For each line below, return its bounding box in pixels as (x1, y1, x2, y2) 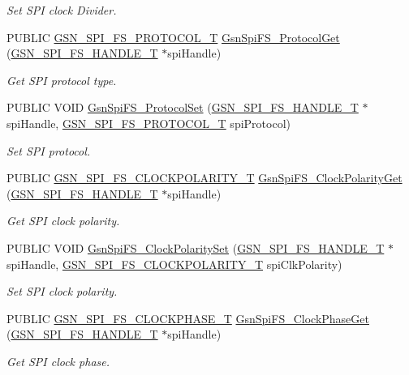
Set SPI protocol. (6, 142, 91, 159)
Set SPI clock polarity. (6, 283, 118, 300)
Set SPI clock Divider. (6, 2, 117, 18)
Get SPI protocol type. (6, 71, 117, 88)
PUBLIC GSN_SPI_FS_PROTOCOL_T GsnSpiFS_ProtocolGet (6, 28, 340, 45)
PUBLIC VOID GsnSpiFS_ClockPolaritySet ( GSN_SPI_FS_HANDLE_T (6, 239, 385, 256)
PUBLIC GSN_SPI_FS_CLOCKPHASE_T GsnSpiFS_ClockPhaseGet (6, 309, 369, 326)
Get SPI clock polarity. (6, 212, 120, 229)
